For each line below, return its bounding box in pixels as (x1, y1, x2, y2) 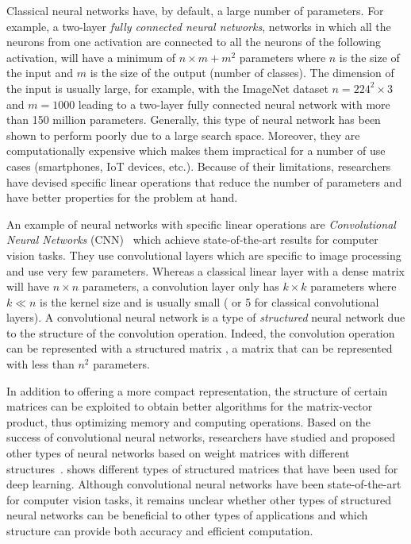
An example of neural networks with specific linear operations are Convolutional (6, 215, 396, 232)
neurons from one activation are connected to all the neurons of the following (6, 33, 382, 50)
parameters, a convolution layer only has (82, 278, 279, 295)
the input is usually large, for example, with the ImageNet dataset (6, 79, 328, 96)
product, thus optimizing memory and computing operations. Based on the (6, 413, 371, 430)
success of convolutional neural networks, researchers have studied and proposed (6, 429, 396, 446)
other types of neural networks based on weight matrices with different (6, 445, 350, 461)
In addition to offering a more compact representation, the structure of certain (6, 382, 388, 399)
